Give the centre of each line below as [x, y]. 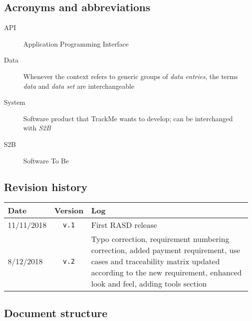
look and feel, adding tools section [149, 284]
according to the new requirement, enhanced [166, 273]
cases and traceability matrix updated [156, 261]
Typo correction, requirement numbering [160, 239]
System [15, 102]
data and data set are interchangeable [79, 86]
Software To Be [46, 160]
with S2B [37, 128]
